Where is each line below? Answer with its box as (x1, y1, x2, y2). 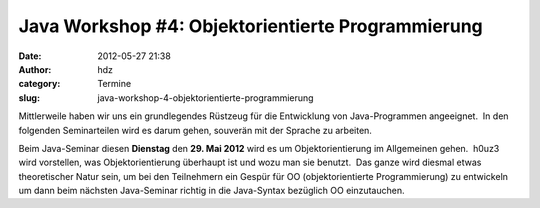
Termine (97, 78, 132, 90)
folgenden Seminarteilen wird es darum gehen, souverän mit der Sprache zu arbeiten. (18, 124, 372, 136)
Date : (18, 50, 42, 62)
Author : (18, 63, 52, 75)
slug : (18, 91, 40, 104)
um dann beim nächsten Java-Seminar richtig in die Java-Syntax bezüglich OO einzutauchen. (18, 185, 405, 197)
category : (18, 78, 61, 90)
